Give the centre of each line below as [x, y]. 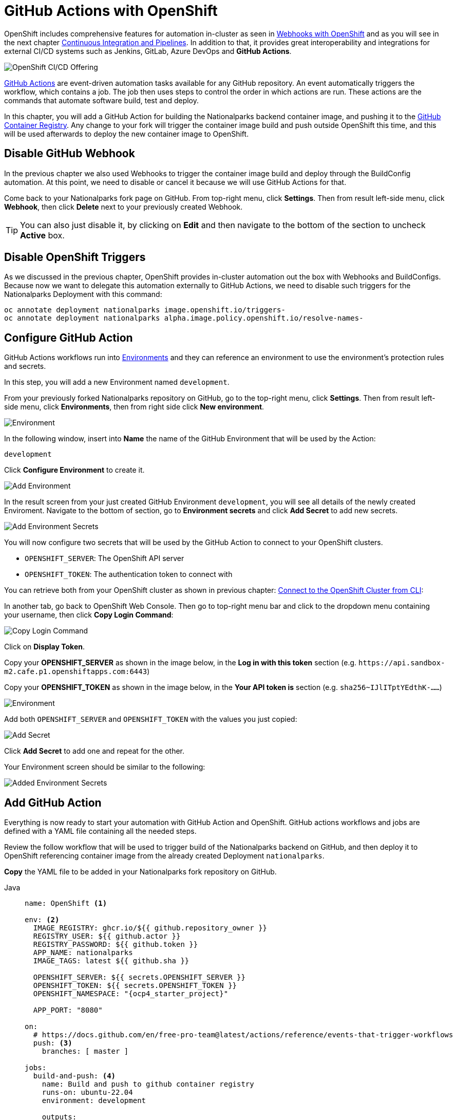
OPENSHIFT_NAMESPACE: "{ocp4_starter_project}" [131, 994]
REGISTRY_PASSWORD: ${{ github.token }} [116, 945]
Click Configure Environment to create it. [74, 470]
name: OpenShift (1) [66, 903]
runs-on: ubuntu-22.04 [87, 1093]
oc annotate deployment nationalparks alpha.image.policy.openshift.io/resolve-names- [184, 318]
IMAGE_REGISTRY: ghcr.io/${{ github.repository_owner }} [150, 928]
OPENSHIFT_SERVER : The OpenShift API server [104, 558]
